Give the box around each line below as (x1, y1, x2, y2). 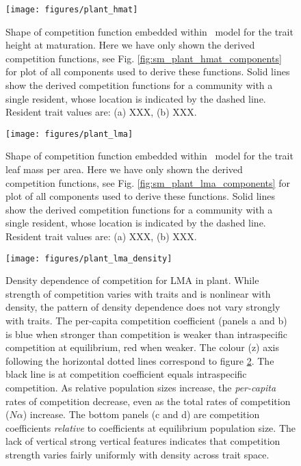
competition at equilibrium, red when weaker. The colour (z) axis (5, 340, 280, 354)
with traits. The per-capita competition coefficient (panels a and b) (5, 313, 287, 328)
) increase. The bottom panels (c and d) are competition (23, 407, 260, 422)
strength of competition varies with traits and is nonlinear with (5, 286, 271, 300)
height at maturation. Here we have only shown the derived (5, 38, 255, 52)
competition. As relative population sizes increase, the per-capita (5, 380, 276, 395)
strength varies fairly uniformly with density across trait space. (5, 448, 270, 461)
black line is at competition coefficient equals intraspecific (5, 367, 247, 381)
